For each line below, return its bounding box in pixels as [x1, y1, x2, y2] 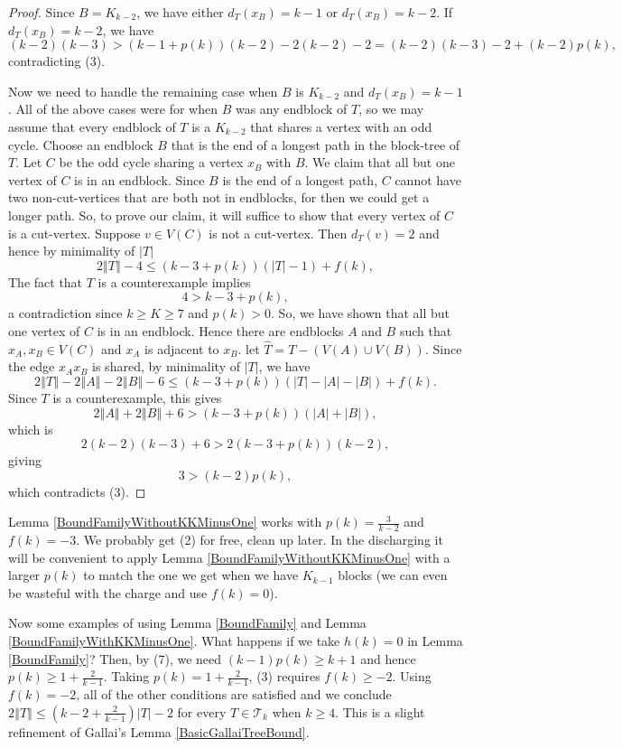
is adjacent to [144, 339, 219, 358]
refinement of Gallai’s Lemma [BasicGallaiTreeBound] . [8, 722, 310, 741]
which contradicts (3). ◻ [8, 482, 146, 500]
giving [8, 451, 42, 470]
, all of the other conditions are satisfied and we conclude [76, 685, 392, 704]
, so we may [358, 99, 424, 118]
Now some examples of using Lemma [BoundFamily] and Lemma [8, 613, 367, 632]
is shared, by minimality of [92, 357, 240, 376]
